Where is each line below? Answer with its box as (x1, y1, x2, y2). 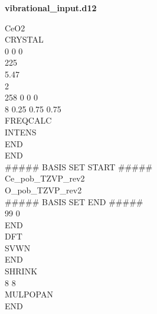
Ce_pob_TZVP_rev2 (5, 172, 85, 184)
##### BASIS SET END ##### (5, 195, 143, 208)
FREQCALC (5, 114, 52, 127)
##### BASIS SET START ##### (5, 160, 153, 173)
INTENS (5, 125, 37, 138)
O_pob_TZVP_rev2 (5, 183, 82, 196)
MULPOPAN (5, 288, 53, 300)
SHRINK (5, 265, 38, 277)
